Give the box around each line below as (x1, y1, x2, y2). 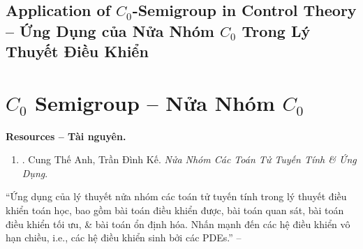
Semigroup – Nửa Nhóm (35, 88, 275, 116)
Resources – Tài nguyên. (6, 128, 126, 143)
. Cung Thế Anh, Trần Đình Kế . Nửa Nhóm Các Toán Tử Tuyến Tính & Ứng (22, 152, 357, 167)
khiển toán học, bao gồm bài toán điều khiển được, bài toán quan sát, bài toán (6, 203, 344, 218)
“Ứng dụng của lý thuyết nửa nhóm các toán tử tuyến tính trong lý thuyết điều (6, 189, 347, 204)
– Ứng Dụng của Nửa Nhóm (6, 20, 214, 41)
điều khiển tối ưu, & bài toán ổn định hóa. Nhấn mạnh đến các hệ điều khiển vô (6, 216, 350, 231)
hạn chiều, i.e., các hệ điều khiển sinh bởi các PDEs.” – (6, 230, 242, 245)
